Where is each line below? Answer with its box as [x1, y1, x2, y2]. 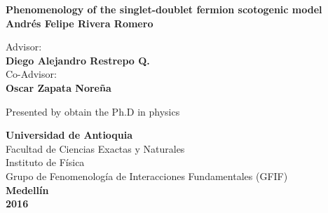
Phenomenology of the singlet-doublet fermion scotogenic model [6, 2, 322, 16]
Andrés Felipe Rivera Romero [6, 15, 153, 30]
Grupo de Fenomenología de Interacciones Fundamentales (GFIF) [6, 168, 288, 183]
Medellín [6, 182, 49, 197]
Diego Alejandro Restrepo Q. [6, 53, 150, 67]
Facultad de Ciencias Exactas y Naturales [6, 141, 185, 156]
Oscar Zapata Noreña [6, 80, 111, 95]
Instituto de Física [6, 155, 85, 170]
